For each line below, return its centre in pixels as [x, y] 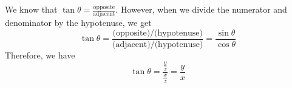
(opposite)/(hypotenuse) [158, 33]
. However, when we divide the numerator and [201, 9]
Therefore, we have [40, 55]
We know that [31, 9]
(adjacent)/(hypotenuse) [158, 44]
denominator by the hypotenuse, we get [78, 23]
